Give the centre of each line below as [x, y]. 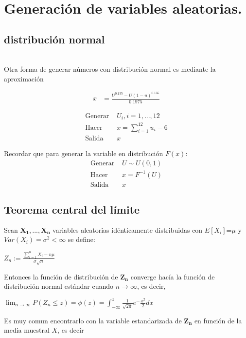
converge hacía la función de [173, 276]
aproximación [24, 78]
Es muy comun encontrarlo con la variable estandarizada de [93, 320]
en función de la [218, 320]
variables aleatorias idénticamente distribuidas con [128, 229]
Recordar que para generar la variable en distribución [84, 153]
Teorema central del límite [72, 209]
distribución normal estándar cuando [59, 286]
